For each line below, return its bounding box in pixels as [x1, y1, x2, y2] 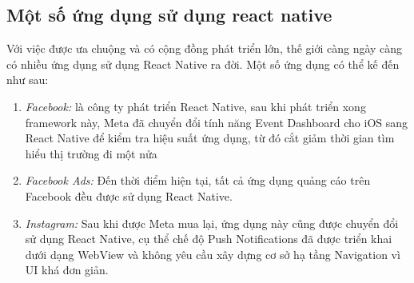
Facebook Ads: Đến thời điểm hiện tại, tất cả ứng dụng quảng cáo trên [25, 172, 371, 189]
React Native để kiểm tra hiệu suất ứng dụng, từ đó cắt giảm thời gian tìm [25, 130, 395, 146]
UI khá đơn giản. [25, 261, 109, 278]
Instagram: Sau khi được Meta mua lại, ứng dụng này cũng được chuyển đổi [25, 214, 399, 231]
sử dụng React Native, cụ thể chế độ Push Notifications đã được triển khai [25, 230, 392, 247]
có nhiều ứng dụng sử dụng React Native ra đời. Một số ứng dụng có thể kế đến [6, 55, 400, 72]
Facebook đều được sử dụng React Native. [25, 187, 233, 204]
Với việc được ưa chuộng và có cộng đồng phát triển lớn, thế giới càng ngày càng [6, 40, 403, 57]
